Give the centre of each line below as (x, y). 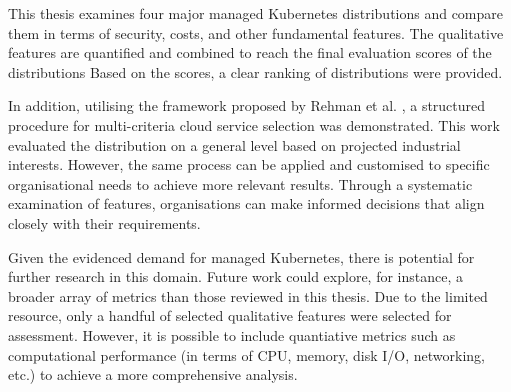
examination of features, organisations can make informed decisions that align (246, 203)
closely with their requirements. (104, 222)
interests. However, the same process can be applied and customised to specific (249, 164)
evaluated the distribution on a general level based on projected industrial (234, 144)
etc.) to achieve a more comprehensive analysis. (153, 374)
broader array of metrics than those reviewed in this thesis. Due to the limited (248, 295)
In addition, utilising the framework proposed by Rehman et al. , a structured (247, 105)
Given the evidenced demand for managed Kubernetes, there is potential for (241, 256)
